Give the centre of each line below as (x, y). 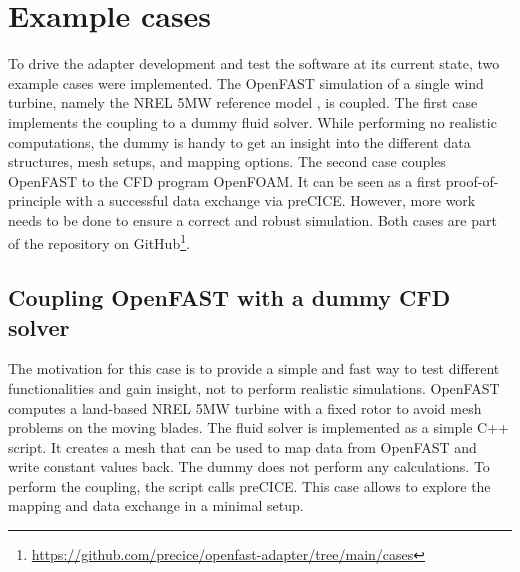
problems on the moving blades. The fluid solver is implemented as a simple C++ (259, 427)
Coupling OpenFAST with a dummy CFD (229, 297)
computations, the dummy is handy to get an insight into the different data (239, 141)
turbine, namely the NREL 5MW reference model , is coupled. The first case (243, 102)
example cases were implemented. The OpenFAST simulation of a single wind (246, 82)
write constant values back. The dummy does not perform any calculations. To (249, 466)
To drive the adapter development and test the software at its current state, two (254, 63)
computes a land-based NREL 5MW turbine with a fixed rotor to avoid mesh (245, 407)
